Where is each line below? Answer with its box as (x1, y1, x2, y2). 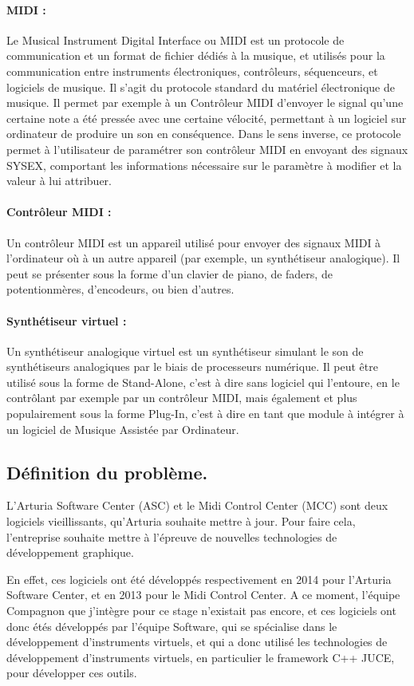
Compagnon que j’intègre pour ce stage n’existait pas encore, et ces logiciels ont (6, 602, 396, 619)
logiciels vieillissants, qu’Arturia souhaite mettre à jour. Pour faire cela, (6, 513, 356, 530)
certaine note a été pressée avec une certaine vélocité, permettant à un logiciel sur (6, 109, 407, 126)
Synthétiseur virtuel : (6, 312, 127, 329)
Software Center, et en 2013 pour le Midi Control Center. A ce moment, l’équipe (6, 586, 400, 603)
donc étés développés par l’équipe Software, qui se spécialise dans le (6, 617, 337, 634)
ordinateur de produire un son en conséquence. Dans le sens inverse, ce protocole (6, 125, 401, 142)
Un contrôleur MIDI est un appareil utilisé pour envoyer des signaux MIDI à (6, 234, 381, 250)
